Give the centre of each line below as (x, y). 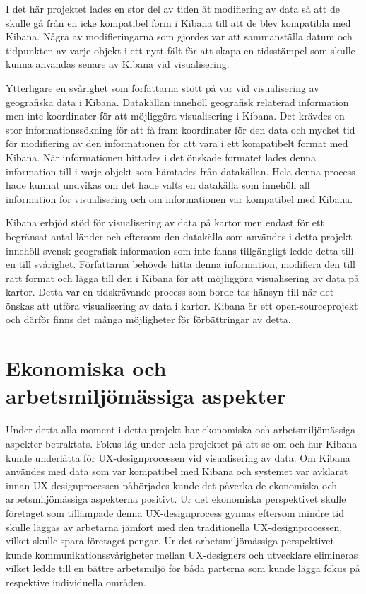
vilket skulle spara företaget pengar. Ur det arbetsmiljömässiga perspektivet (170, 541)
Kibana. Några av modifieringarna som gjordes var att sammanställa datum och (179, 36)
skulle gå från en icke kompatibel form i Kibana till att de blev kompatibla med (178, 22)
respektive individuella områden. (76, 582)
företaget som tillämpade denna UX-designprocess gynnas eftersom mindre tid (175, 512)
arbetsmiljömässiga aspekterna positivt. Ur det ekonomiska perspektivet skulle (176, 499)
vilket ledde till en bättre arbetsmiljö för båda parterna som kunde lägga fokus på (183, 568)
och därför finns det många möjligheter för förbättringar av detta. (148, 319)
